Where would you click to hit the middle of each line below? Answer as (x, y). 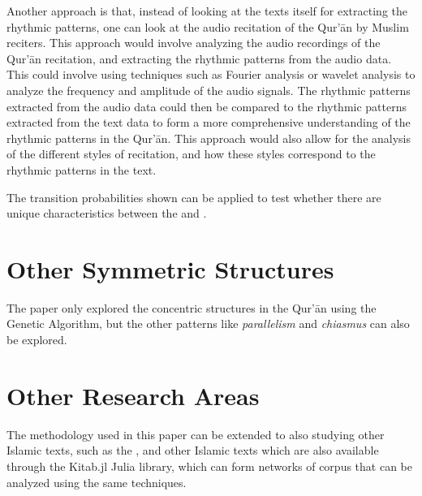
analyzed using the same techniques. (97, 482)
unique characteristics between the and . (107, 213)
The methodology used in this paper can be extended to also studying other (196, 434)
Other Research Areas (133, 395)
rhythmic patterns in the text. (82, 169)
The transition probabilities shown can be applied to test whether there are (194, 197)
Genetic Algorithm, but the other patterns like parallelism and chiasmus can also (208, 323)
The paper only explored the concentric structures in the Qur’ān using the (192, 307)
